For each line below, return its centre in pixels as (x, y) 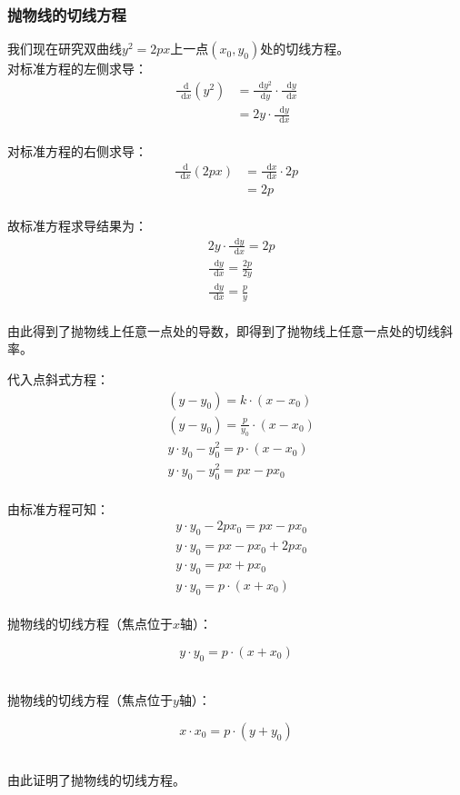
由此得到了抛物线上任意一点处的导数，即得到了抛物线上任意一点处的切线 (224, 330)
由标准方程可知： (58, 508)
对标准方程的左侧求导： (77, 69)
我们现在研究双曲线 (65, 49)
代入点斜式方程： (58, 378)
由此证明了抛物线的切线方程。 (96, 780)
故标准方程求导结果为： (77, 226)
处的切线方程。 (305, 49)
